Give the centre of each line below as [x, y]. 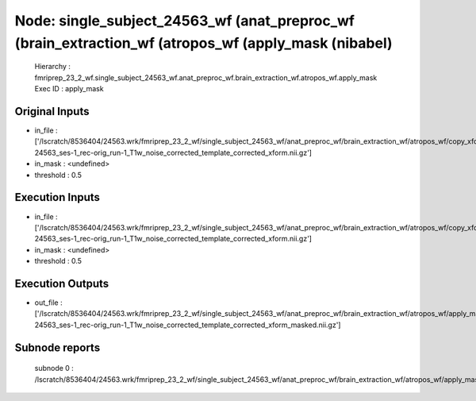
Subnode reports [58, 347]
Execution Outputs [62, 283]
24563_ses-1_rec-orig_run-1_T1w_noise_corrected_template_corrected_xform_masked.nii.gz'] [188, 325]
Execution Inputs [58, 197]
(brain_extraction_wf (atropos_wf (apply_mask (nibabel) [203, 43]
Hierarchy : [53, 67]
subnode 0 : [54, 368]
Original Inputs [52, 111]
